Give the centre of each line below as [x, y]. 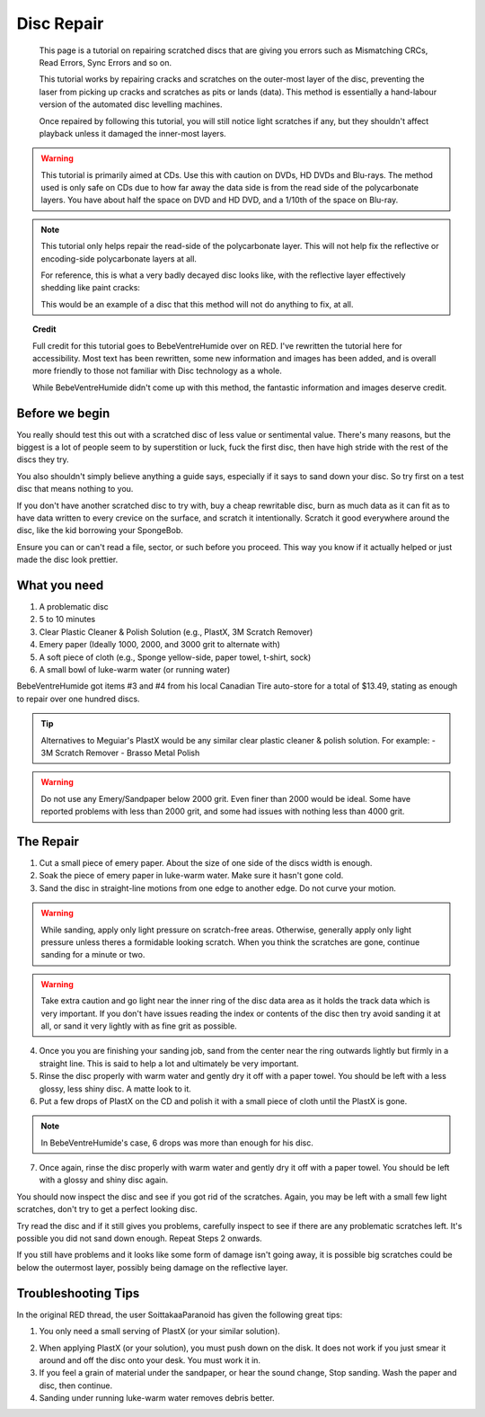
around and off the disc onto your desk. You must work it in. [150, 1360]
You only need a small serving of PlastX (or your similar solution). [159, 1332]
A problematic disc [74, 607]
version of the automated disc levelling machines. [131, 104]
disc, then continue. [75, 1386]
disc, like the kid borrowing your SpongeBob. [100, 530]
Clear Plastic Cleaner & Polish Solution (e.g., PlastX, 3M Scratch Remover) [176, 632]
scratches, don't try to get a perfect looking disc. [107, 1209]
